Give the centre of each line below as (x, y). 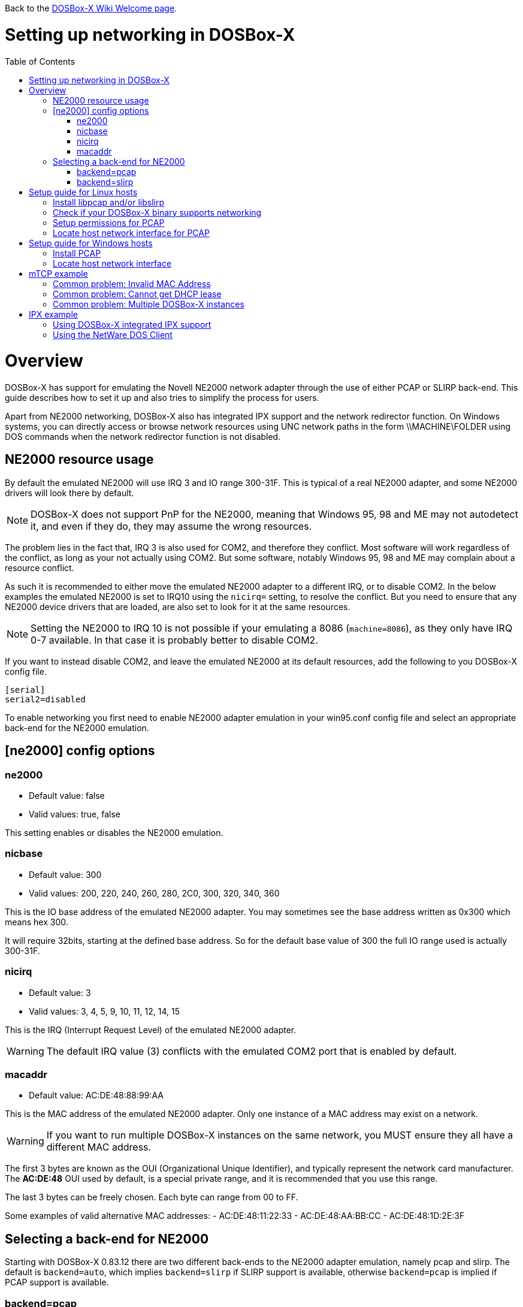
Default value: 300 (65, 874)
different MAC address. (99, 1147)
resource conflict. (40, 568)
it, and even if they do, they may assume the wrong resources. (171, 526)
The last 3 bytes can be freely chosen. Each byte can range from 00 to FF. (152, 1197)
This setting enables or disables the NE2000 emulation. (114, 833)
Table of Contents (40, 61)
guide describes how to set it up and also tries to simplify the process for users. (162, 398)
